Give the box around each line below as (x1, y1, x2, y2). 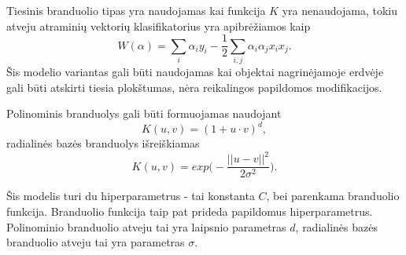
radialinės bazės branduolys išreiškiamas (6, 135, 200, 151)
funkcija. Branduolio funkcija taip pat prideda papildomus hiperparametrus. (6, 203, 373, 220)
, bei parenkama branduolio (266, 188, 400, 204)
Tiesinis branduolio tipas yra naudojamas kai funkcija (6, 2, 266, 18)
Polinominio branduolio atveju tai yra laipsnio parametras (6, 218, 286, 235)
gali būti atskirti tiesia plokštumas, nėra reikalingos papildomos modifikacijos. (6, 78, 382, 95)
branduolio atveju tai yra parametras (6, 234, 185, 250)
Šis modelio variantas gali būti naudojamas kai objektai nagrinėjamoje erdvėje (6, 63, 384, 79)
